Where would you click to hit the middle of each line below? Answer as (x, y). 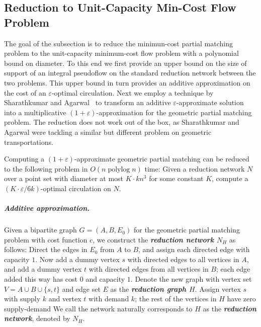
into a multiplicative (35, 112)
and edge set (81, 289)
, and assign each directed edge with (194, 249)
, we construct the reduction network (153, 239)
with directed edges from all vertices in (149, 269)
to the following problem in (46, 168)
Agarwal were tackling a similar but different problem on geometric (108, 132)
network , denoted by (37, 318)
